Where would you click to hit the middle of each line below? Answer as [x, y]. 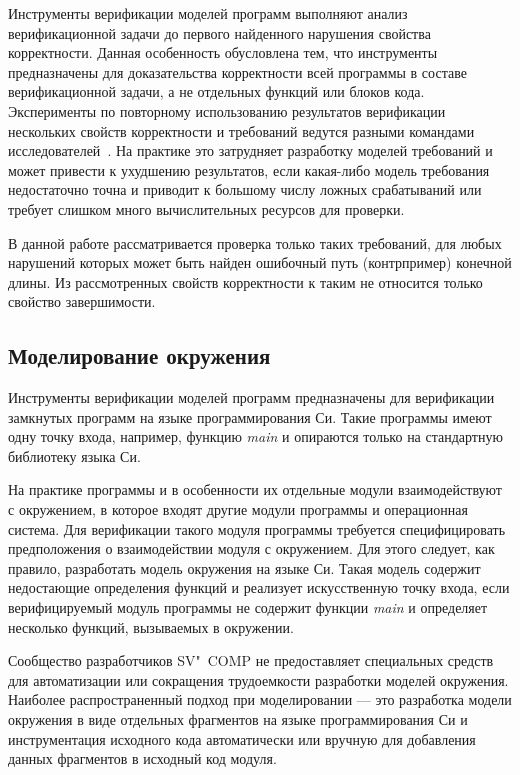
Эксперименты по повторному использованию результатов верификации [227, 110]
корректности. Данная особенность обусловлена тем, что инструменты [223, 52]
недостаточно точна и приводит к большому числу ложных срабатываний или [245, 189]
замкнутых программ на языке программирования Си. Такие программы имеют [250, 416]
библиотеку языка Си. [74, 455]
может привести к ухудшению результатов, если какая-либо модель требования [249, 169]
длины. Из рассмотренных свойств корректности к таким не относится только [245, 281]
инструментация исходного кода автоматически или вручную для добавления [242, 738]
